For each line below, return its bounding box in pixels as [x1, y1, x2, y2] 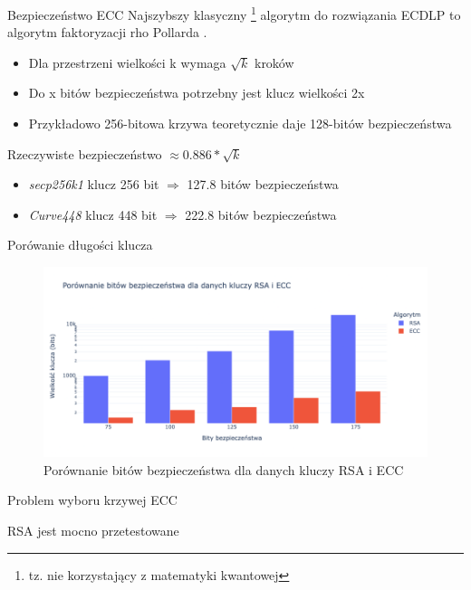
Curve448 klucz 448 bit [28, 205, 158, 224]
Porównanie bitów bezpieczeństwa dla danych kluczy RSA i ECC [43, 460, 404, 479]
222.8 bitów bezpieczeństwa [185, 205, 337, 224]
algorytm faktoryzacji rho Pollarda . [7, 23, 207, 42]
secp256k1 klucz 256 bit [28, 175, 159, 194]
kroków [254, 52, 294, 71]
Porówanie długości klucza [7, 235, 153, 254]
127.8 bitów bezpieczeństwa [187, 175, 339, 194]
